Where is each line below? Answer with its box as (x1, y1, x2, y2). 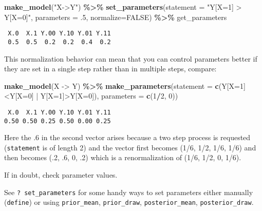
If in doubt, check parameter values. (4, 169, 118, 180)
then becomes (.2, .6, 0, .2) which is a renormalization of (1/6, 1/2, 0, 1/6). (4, 152, 241, 163)
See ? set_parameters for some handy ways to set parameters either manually (4, 186, 253, 197)
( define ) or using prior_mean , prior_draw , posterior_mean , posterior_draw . (4, 197, 254, 207)
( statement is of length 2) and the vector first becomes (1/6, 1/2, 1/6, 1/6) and (4, 142, 256, 152)
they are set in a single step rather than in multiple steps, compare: (4, 63, 217, 74)
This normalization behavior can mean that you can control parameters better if (4, 53, 257, 64)
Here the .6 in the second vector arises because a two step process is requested (4, 132, 251, 143)
